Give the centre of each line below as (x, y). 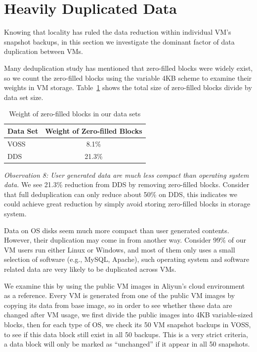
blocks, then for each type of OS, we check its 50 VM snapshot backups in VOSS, (128, 324)
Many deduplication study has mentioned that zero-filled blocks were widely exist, (128, 68)
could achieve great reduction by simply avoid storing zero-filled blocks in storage (127, 204)
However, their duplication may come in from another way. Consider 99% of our (125, 240)
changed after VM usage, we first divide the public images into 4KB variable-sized (128, 315)
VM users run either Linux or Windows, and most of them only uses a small (120, 249)
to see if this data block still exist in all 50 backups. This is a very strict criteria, (126, 334)
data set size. (24, 97)
